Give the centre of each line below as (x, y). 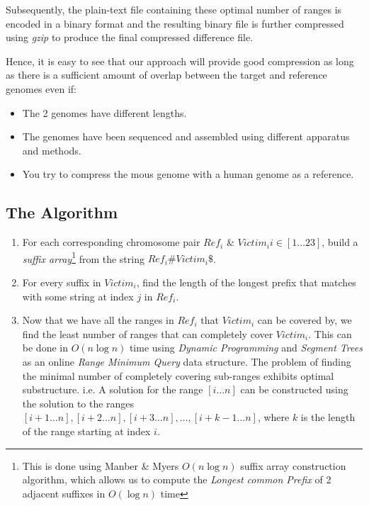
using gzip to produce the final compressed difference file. (130, 37)
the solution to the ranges (78, 403)
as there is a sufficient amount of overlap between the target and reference (166, 75)
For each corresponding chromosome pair (111, 242)
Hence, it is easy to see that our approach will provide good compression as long (180, 61)
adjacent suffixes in (64, 493)
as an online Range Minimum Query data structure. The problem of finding (187, 361)
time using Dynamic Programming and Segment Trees (246, 348)
